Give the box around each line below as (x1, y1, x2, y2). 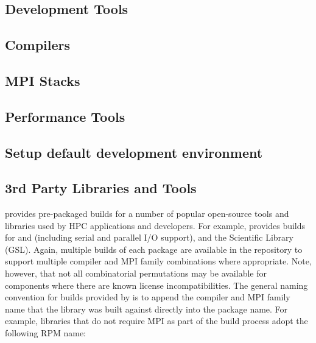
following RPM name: (5, 327, 86, 339)
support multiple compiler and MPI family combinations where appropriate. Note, (5, 255, 312, 267)
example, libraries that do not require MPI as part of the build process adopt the (5, 314, 308, 327)
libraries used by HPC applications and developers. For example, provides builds (5, 219, 306, 232)
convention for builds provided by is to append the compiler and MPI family (5, 291, 290, 303)
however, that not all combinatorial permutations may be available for (5, 267, 267, 280)
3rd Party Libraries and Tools (5, 179, 197, 197)
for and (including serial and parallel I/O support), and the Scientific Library (5, 231, 293, 244)
